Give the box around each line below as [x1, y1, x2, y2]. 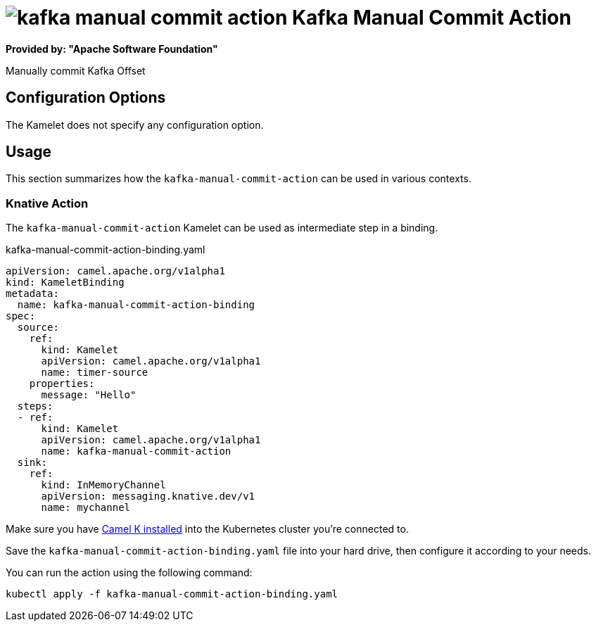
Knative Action [6, 196, 89, 210]
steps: [17, 400, 53, 412]
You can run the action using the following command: [6, 566, 253, 579]
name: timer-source [41, 367, 148, 379]
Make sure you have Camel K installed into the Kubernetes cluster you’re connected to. [6, 523, 409, 536]
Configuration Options [6, 89, 166, 107]
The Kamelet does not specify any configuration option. [6, 118, 264, 131]
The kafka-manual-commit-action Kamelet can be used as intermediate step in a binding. [6, 222, 438, 234]
